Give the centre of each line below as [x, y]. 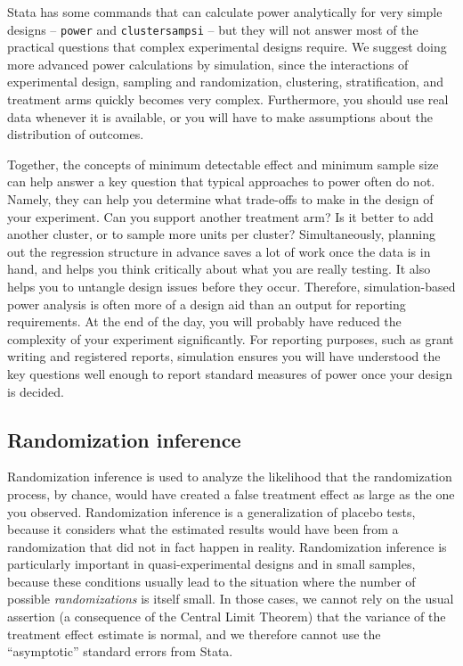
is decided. [36, 391]
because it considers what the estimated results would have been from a [203, 529]
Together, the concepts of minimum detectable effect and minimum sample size [223, 164]
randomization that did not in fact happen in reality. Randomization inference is [227, 546]
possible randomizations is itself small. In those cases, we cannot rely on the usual [231, 599]
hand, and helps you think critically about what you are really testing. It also [219, 269]
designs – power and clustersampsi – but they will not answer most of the [213, 29]
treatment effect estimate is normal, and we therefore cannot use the [194, 633]
